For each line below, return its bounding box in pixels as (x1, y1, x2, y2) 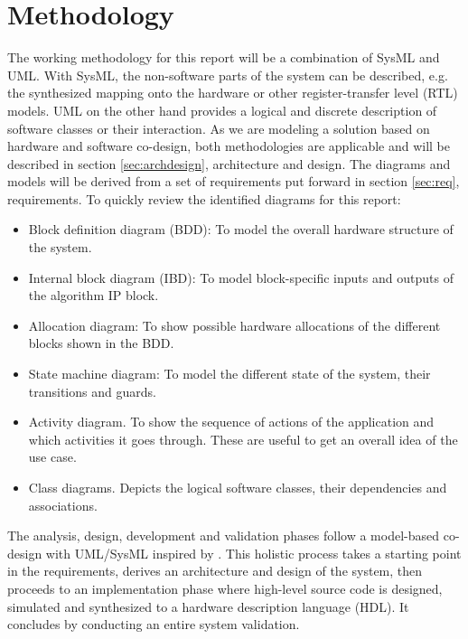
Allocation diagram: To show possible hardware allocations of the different (28, 315, 441, 334)
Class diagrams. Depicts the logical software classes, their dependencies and (28, 478, 447, 496)
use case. (28, 447, 77, 466)
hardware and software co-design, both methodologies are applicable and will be (7, 136, 451, 155)
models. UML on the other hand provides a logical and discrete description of (7, 100, 437, 119)
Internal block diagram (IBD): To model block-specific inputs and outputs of (28, 268, 454, 287)
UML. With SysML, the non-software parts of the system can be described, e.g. (7, 65, 448, 84)
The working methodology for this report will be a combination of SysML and (7, 48, 440, 67)
